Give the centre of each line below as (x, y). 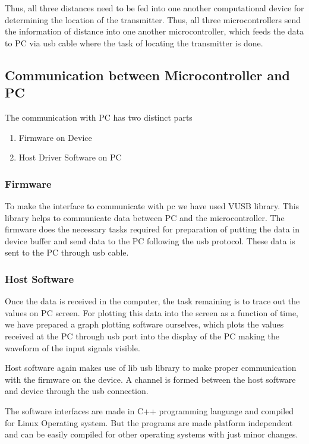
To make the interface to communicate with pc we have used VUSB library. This (152, 205)
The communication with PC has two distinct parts (99, 117)
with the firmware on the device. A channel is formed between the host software (150, 379)
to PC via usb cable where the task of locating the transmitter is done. (134, 42)
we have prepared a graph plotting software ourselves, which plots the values (144, 324)
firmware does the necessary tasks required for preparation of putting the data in (152, 229)
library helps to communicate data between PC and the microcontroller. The (145, 217)
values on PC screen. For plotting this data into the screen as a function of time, (152, 312)
